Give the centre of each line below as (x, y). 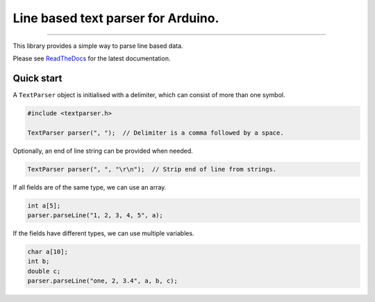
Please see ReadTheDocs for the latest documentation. (92, 58)
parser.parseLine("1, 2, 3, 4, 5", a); (95, 215)
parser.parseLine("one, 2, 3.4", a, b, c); (103, 281)
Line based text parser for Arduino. (116, 18)
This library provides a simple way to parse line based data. (98, 46)
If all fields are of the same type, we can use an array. (90, 187)
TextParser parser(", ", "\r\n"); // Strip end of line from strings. (152, 169)
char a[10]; (48, 251)
